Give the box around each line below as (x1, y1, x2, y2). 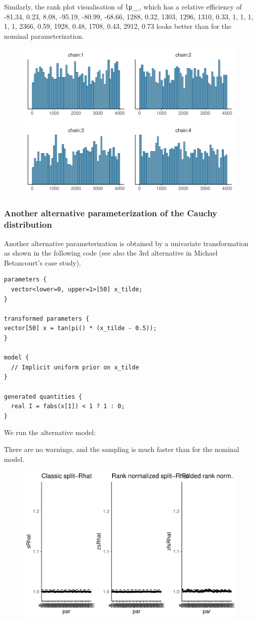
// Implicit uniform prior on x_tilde (11, 363, 139, 371)
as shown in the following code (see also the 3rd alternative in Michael (4, 248, 218, 258)
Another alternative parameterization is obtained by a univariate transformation (4, 238, 249, 248)
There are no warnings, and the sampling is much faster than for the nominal (4, 444, 239, 454)
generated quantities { (4, 393, 82, 400)
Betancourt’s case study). (4, 257, 81, 267)
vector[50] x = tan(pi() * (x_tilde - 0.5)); (4, 325, 157, 332)
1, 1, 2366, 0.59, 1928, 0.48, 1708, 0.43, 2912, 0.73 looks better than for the (4, 21, 232, 31)
